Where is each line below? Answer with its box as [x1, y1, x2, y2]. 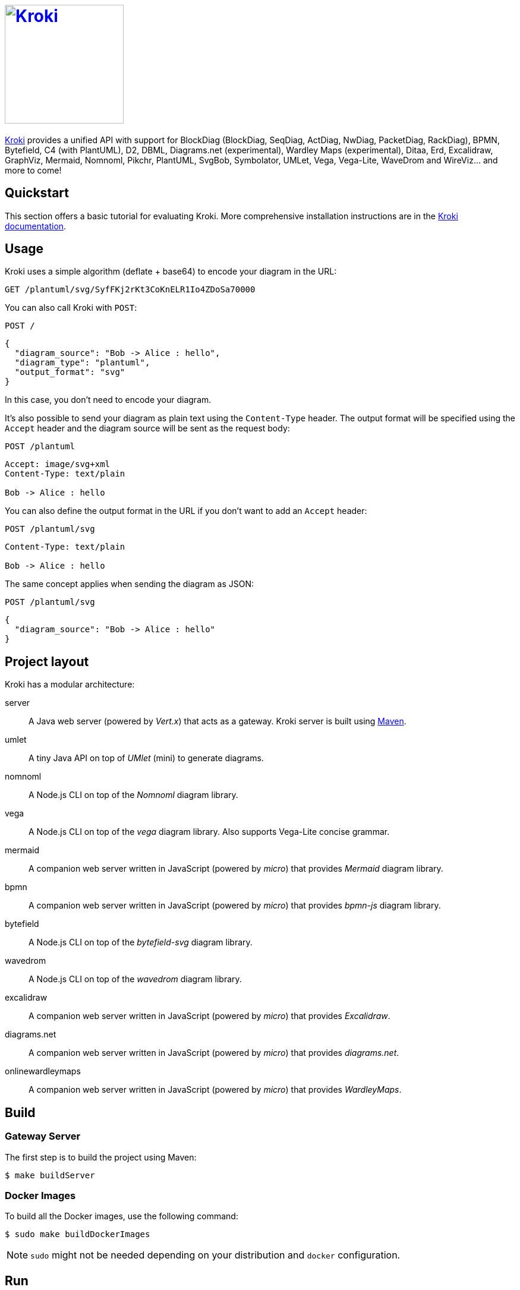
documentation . [5, 220, 67, 231]
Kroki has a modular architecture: [5, 679, 135, 690]
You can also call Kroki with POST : [5, 302, 137, 313]
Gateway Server [5, 1130, 81, 1143]
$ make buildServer [5, 1170, 95, 1180]
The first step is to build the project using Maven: [5, 1152, 197, 1162]
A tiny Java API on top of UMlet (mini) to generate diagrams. [29, 753, 264, 764]
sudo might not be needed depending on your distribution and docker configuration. [30, 1249, 401, 1261]
